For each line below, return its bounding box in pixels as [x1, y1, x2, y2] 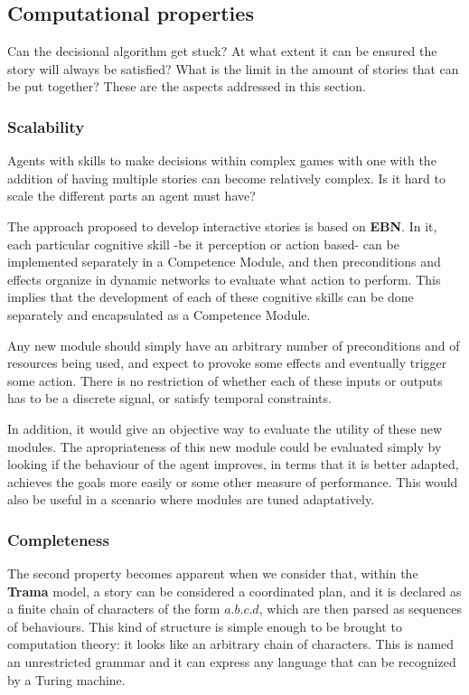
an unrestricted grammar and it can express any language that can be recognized [7, 653, 456, 672]
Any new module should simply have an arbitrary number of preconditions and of [7, 335, 460, 354]
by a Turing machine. [7, 670, 126, 689]
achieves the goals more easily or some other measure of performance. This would [7, 472, 458, 491]
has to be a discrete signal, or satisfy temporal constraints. [7, 389, 332, 408]
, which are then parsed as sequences [258, 599, 462, 618]
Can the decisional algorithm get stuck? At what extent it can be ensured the [7, 42, 437, 61]
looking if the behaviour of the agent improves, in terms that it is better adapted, [7, 455, 459, 474]
